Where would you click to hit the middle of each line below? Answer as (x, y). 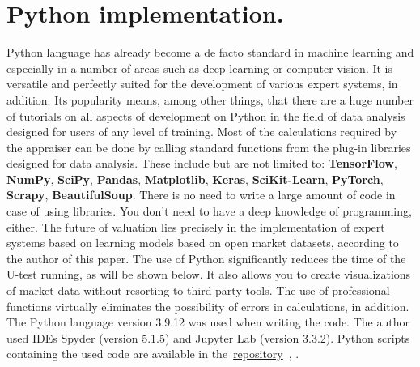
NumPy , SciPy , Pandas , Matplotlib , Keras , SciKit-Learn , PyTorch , (195, 179)
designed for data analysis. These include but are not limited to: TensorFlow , (202, 163)
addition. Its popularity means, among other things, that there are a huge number (210, 99)
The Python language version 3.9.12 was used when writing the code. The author (208, 322)
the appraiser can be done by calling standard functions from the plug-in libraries (209, 147)
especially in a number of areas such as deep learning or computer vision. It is (200, 68)
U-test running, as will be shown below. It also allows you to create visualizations (209, 274)
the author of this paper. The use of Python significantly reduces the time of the (206, 258)
